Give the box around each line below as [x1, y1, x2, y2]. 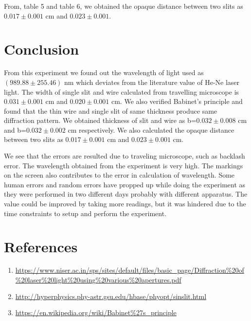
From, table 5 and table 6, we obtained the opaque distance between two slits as [4, 1, 243, 11]
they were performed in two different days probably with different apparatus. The [4, 189, 248, 199]
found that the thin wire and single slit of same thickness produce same [4, 105, 217, 116]
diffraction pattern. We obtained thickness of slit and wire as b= [4, 115, 197, 125]
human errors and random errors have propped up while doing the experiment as [4, 179, 246, 189]
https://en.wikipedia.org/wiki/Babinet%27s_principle [15, 307, 177, 318]
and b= [4, 124, 26, 135]
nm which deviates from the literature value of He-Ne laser [64, 77, 240, 87]
